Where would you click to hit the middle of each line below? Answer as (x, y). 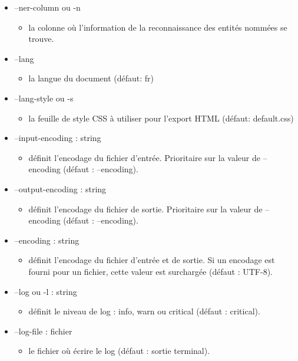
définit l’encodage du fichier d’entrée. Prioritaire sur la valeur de (144, 157)
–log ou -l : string (46, 291)
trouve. (41, 39)
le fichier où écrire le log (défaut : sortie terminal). (119, 351)
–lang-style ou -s (44, 98)
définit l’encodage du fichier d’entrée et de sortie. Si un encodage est (152, 260)
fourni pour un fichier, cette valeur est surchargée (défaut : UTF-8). (150, 271)
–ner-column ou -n (47, 7)
